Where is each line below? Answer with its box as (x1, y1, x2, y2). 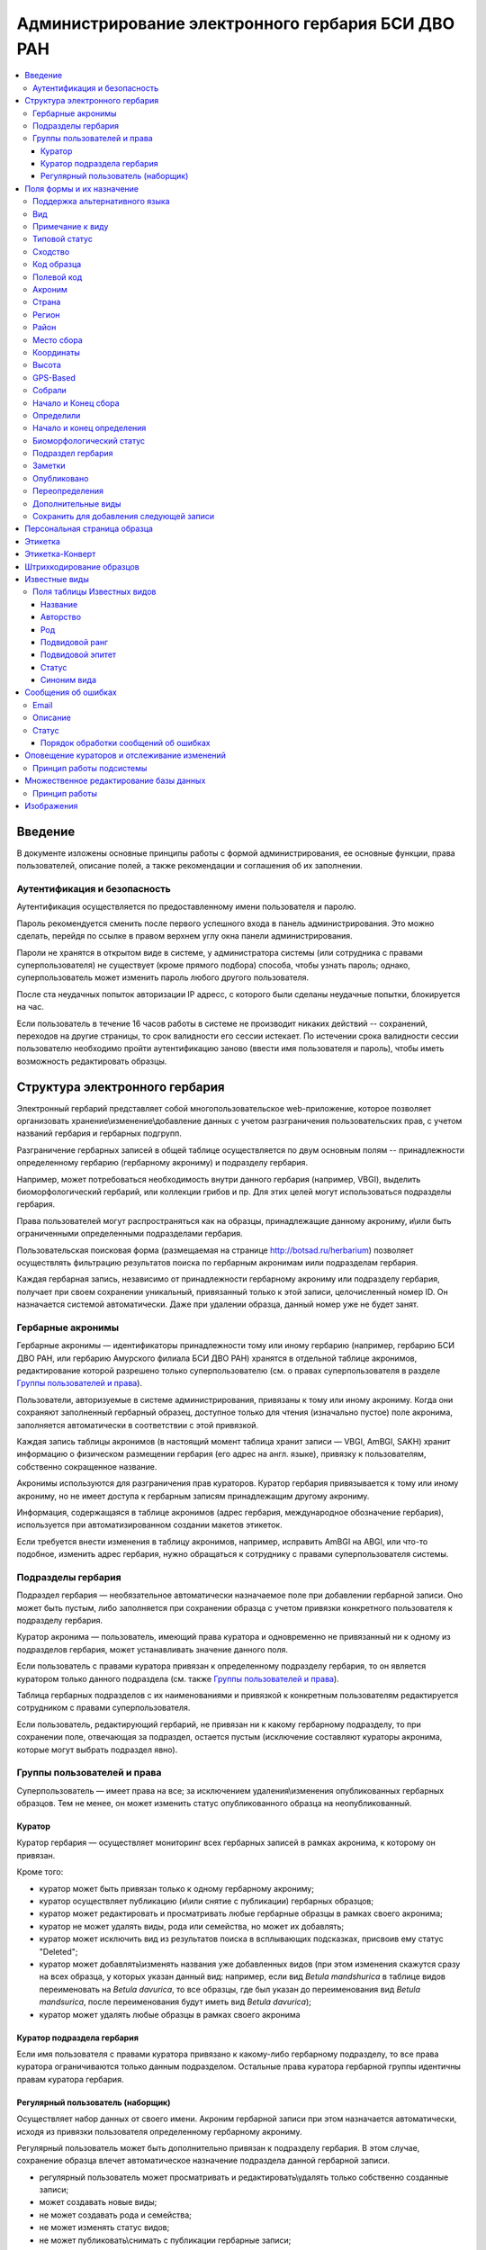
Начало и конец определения (32, 423, 147, 434)
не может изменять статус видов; (39, 2222, 170, 2233)
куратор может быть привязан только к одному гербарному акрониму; (39, 1883, 315, 1894)
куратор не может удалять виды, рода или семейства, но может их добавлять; (39, 1921, 345, 1931)
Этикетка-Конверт (24, 549, 96, 560)
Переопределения (32, 486, 103, 497)
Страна (32, 297, 61, 308)
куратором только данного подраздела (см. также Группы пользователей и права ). (16, 1673, 339, 1684)
